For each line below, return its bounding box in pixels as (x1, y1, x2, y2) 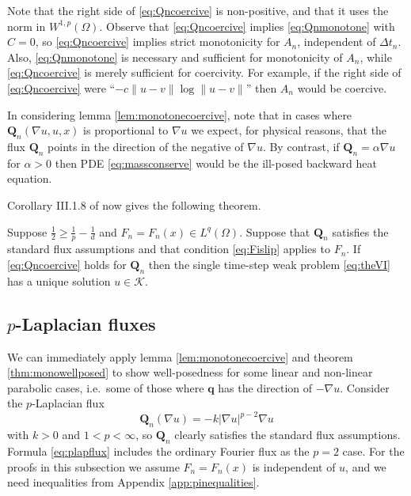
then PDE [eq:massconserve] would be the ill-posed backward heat (55, 154, 377, 171)
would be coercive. (297, 79, 387, 96)
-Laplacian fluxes (15, 311, 156, 335)
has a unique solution (7, 272, 111, 289)
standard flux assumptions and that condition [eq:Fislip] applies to (7, 240, 330, 257)
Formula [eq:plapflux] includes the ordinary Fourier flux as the (7, 443, 310, 460)
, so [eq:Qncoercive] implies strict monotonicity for (35, 33, 280, 50)
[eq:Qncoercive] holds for (7, 256, 127, 272)
